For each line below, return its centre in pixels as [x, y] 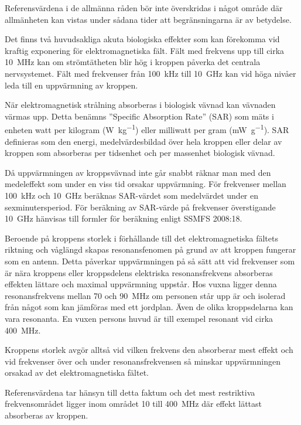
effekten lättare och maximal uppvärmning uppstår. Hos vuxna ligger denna [141, 284]
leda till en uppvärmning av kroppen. [71, 85]
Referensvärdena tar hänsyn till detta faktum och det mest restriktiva [130, 392]
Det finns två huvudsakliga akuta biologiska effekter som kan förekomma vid [142, 39]
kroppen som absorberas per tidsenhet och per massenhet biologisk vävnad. [140, 153]
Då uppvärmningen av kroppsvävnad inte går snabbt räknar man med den [138, 172]
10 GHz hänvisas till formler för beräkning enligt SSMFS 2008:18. [124, 218]
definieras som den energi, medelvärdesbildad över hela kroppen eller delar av [143, 141]
